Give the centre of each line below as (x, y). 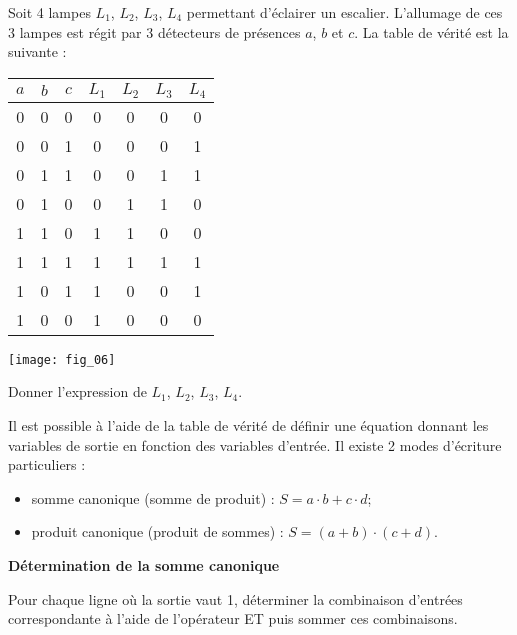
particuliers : (47, 464)
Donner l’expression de (77, 391)
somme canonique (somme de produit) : (153, 497)
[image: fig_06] (62, 359)
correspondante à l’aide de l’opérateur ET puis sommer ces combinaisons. (233, 618)
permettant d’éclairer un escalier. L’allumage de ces (344, 12)
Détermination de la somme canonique (144, 564)
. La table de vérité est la (431, 31)
